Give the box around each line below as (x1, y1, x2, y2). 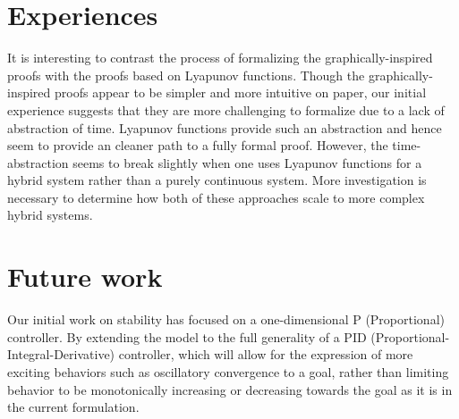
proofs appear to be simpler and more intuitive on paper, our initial (55, 83, 427, 102)
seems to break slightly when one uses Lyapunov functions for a (72, 153, 422, 172)
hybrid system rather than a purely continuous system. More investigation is (7, 171, 427, 189)
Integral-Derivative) (7, 345, 115, 364)
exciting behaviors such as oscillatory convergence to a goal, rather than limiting (7, 362, 449, 381)
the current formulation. (7, 398, 140, 416)
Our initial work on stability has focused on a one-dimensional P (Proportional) (7, 310, 445, 329)
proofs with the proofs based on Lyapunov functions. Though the (7, 65, 365, 84)
